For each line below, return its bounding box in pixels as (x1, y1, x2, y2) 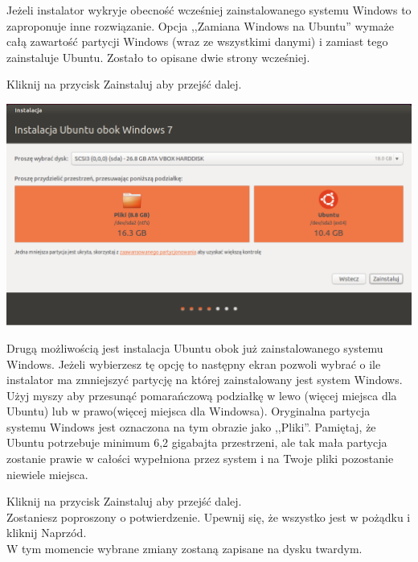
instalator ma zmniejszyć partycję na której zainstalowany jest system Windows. (6, 371, 403, 388)
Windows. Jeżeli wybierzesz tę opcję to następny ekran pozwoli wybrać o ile (6, 355, 381, 372)
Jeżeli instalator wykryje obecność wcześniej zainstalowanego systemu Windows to (6, 2, 412, 18)
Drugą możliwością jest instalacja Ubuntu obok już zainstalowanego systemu (6, 339, 383, 356)
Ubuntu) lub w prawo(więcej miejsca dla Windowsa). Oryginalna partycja (6, 403, 371, 419)
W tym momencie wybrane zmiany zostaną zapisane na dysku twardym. (6, 540, 363, 557)
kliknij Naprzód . (6, 524, 87, 541)
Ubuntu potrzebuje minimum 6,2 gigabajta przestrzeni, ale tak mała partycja (6, 434, 387, 451)
